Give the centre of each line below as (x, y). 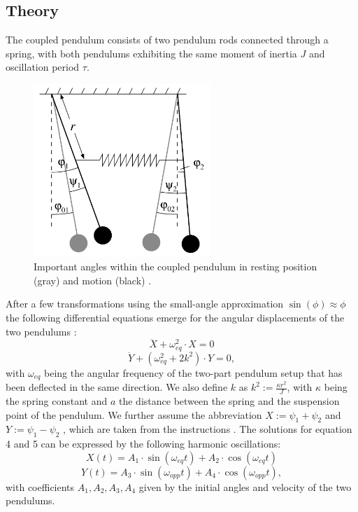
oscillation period (43, 67)
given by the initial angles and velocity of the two (245, 486)
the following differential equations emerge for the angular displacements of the (175, 317)
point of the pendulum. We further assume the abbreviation (134, 414)
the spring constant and (57, 401)
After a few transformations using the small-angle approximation (145, 304)
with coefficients (40, 486)
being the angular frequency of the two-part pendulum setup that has (193, 372)
